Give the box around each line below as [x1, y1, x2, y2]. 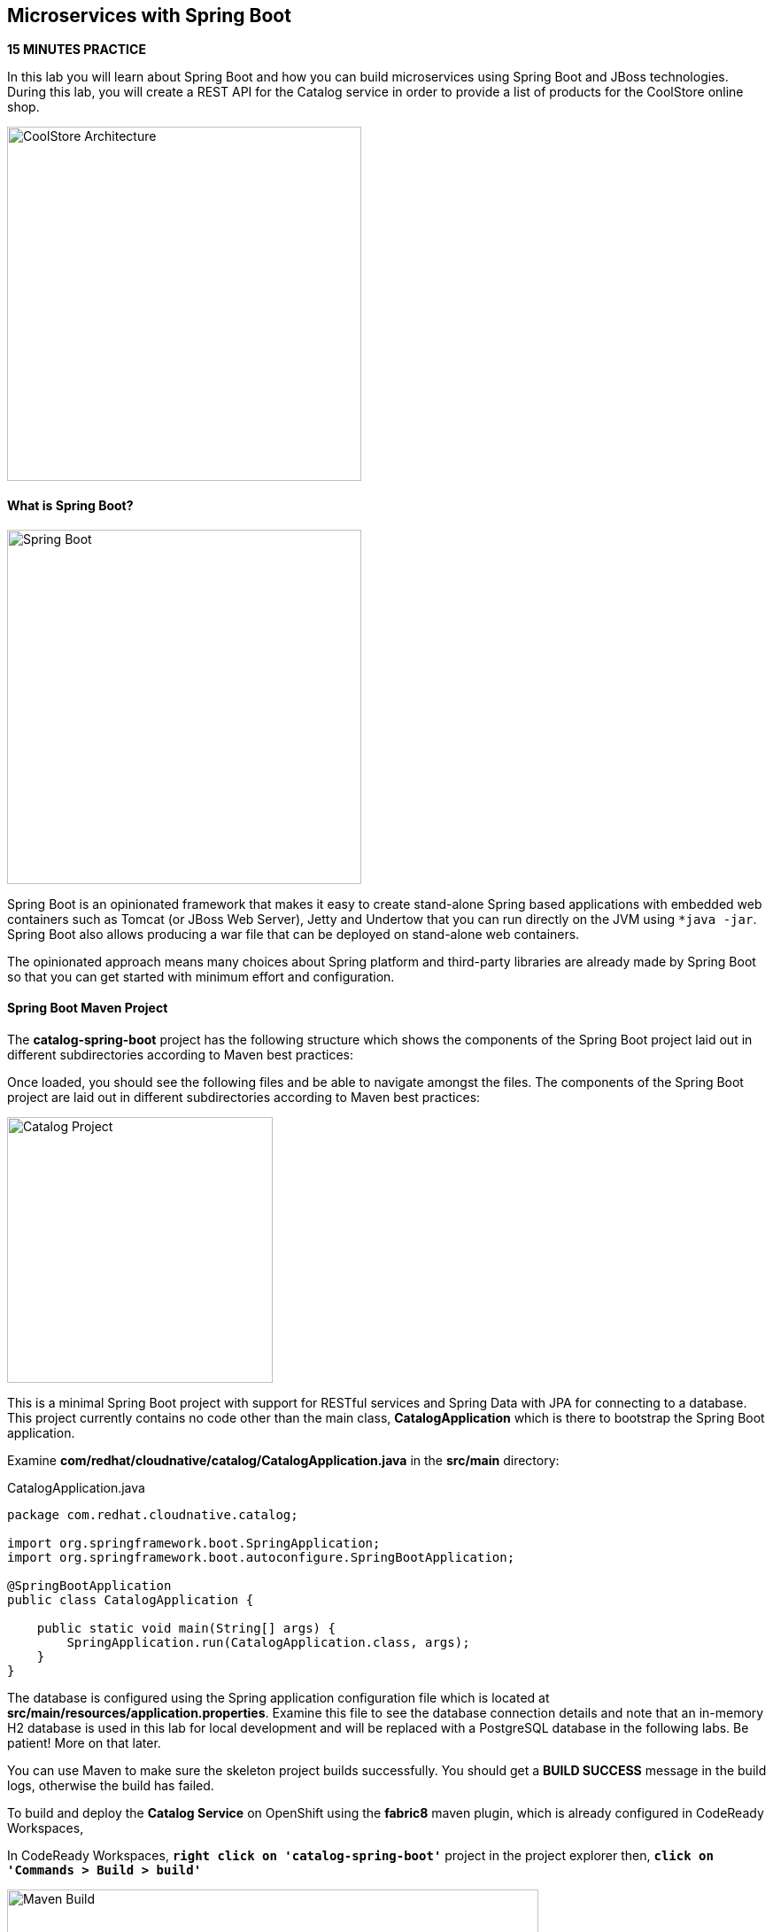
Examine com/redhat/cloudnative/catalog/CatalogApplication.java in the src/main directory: [7, 1452, 560, 1468]
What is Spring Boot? [7, 498, 134, 514]
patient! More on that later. [7, 1734, 161, 1750]
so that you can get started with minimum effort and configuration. [7, 968, 395, 984]
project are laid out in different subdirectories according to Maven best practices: [7, 1089, 481, 1105]
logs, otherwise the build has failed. [7, 1777, 214, 1793]
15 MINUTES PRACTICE [7, 42, 146, 58]
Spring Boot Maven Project [7, 1000, 168, 1016]
